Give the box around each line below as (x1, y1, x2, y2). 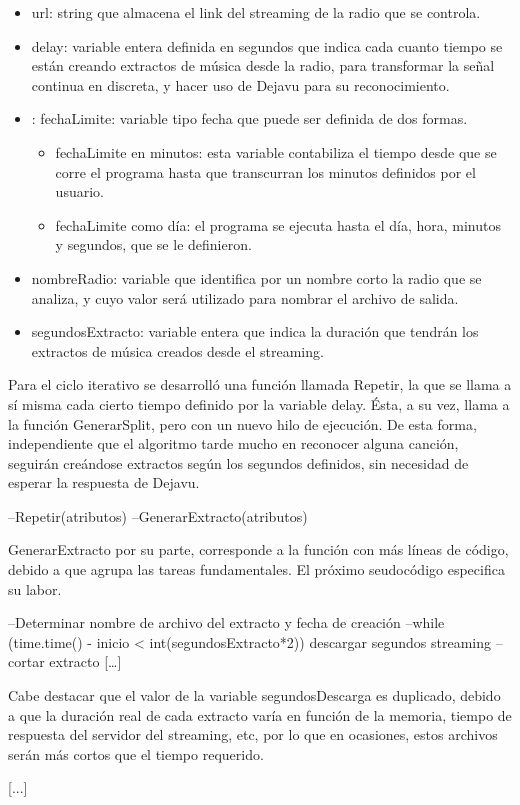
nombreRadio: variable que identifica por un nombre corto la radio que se (31, 267, 482, 288)
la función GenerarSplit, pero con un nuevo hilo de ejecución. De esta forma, (8, 413, 477, 434)
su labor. (8, 578, 62, 599)
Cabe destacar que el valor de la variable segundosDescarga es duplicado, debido (8, 685, 501, 706)
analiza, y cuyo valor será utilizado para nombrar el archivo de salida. (31, 287, 459, 308)
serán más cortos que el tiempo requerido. (8, 743, 264, 764)
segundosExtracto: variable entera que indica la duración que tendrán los (31, 321, 479, 342)
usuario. (55, 181, 104, 202)
